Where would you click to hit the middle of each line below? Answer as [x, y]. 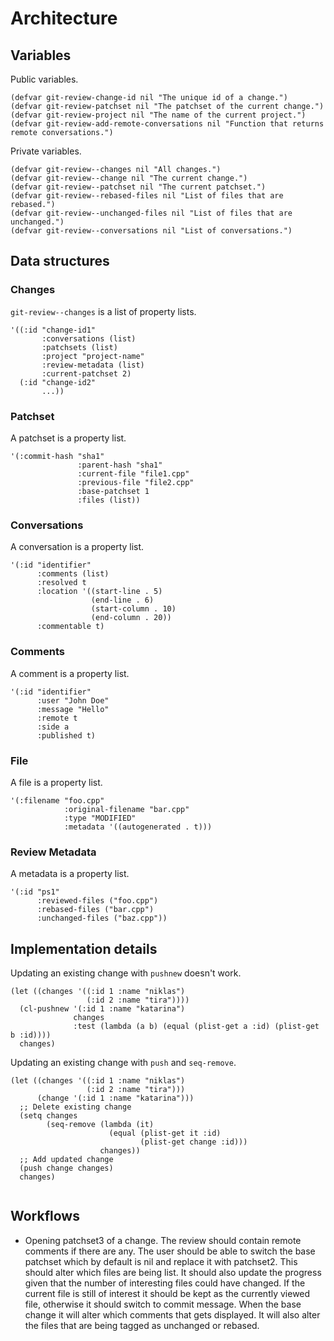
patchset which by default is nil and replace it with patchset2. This [161, 1261]
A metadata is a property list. [70, 874]
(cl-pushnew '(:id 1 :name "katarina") [102, 1008]
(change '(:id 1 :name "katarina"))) [115, 1098]
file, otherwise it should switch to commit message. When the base [163, 1304]
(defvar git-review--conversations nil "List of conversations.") [151, 231]
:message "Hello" [73, 709]
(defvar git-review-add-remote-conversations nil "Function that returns [167, 124]
